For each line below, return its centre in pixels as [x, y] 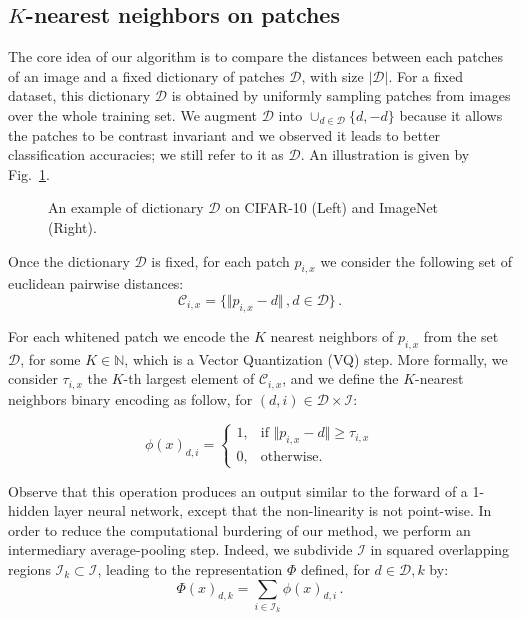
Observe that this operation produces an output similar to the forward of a [238, 490]
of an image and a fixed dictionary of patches [146, 75]
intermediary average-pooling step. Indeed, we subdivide [180, 549]
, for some [50, 358]
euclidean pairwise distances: [96, 283]
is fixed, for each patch [220, 260]
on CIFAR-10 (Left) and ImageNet [332, 207]
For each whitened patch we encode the [129, 335]
